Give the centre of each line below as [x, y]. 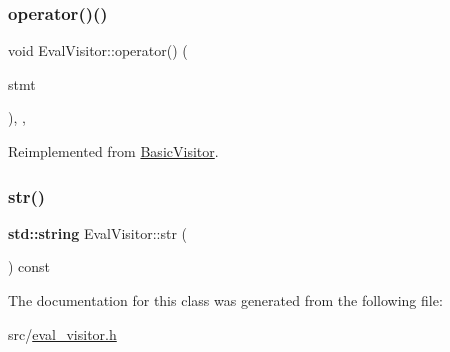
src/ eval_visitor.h [62, 333]
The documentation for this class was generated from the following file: [225, 300]
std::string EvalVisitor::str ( [97, 232]
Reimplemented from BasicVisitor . [113, 151]
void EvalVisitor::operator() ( [98, 50]
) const [29, 266]
